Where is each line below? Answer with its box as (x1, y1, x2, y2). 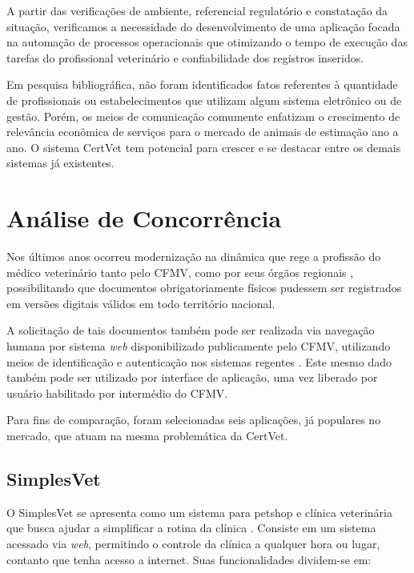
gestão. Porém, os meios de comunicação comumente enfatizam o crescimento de (6, 107, 400, 124)
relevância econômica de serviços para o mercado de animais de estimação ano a (6, 123, 399, 140)
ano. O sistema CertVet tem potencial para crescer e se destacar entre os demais (6, 138, 401, 155)
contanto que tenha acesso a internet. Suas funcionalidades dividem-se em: (6, 551, 372, 567)
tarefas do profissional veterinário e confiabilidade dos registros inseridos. (6, 49, 364, 66)
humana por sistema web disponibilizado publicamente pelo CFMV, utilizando (6, 338, 391, 355)
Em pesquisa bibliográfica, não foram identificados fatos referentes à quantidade (6, 76, 398, 93)
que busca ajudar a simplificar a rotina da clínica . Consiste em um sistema (6, 519, 376, 536)
